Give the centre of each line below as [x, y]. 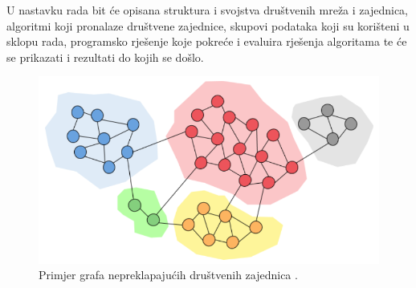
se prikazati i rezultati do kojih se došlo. [105, 57]
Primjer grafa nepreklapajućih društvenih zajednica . [168, 275]
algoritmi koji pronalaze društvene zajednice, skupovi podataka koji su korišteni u [208, 25]
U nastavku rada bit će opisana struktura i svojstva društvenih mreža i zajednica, [208, 10]
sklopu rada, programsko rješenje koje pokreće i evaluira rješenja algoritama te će [207, 41]
